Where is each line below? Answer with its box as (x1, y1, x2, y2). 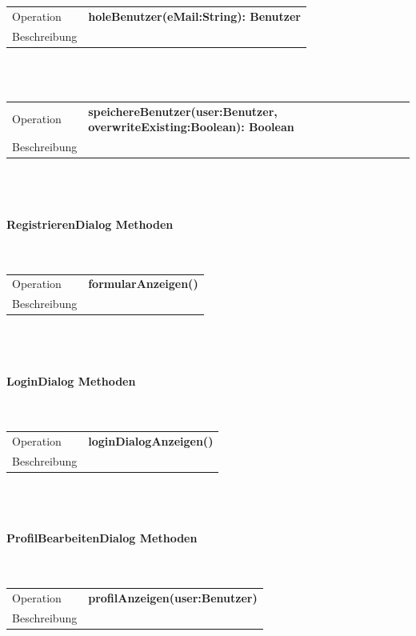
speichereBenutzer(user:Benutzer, (88, 102, 278, 119)
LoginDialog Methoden (6, 373, 136, 390)
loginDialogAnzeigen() (88, 432, 214, 449)
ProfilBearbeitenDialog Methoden (6, 530, 198, 546)
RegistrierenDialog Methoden (6, 215, 174, 232)
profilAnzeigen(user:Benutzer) (88, 590, 258, 606)
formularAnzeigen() (88, 275, 198, 292)
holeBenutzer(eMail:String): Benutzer (88, 7, 301, 24)
